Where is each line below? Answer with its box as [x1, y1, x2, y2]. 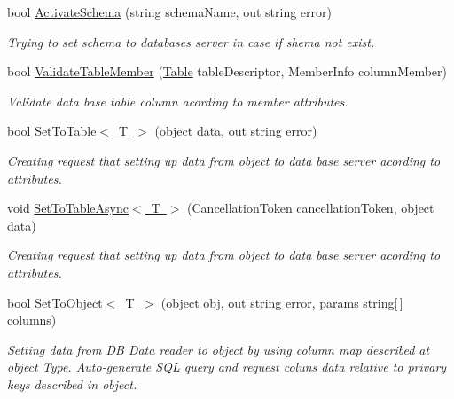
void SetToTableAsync [7, 199, 129, 217]
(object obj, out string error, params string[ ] [160, 293, 403, 311]
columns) [7, 310, 57, 329]
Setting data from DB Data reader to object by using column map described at [7, 340, 430, 358]
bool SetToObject [7, 293, 103, 311]
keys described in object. [7, 374, 137, 393]
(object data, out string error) [154, 121, 317, 140]
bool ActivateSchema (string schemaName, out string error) [7, 3, 332, 20]
